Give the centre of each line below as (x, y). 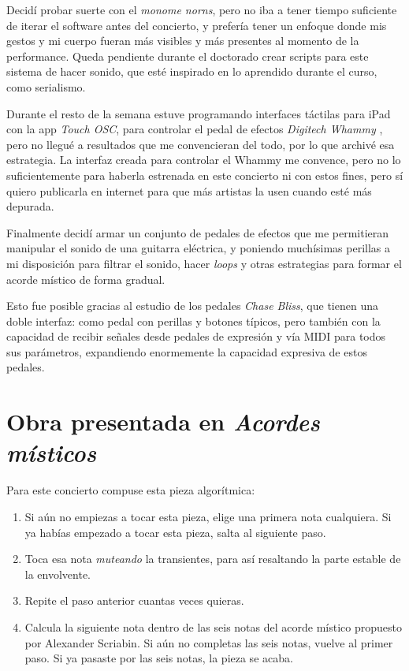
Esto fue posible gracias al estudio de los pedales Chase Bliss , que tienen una (192, 306)
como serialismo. (46, 86)
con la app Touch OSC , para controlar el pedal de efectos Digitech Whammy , (195, 129)
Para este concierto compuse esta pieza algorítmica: (131, 490)
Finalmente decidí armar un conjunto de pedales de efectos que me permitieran (198, 232)
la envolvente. (58, 574)
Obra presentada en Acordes (163, 422)
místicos (52, 453)
